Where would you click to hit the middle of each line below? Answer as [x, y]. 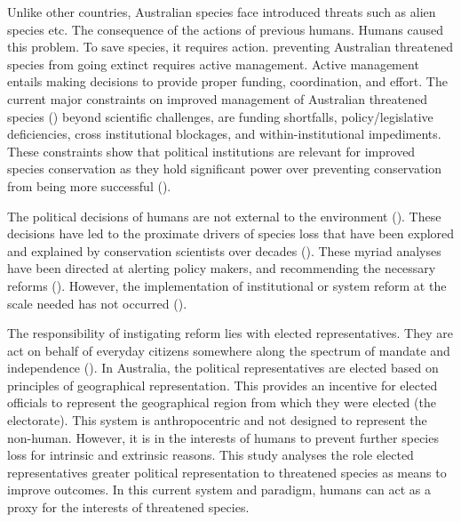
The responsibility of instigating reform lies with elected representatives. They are [230, 333]
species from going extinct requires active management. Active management [213, 64]
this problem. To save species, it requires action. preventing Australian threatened [230, 47]
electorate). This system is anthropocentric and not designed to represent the [217, 420]
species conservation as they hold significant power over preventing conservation [225, 169]
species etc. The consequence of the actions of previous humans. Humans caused [225, 29]
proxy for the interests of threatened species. [128, 507]
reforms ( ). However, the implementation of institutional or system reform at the [227, 285]
